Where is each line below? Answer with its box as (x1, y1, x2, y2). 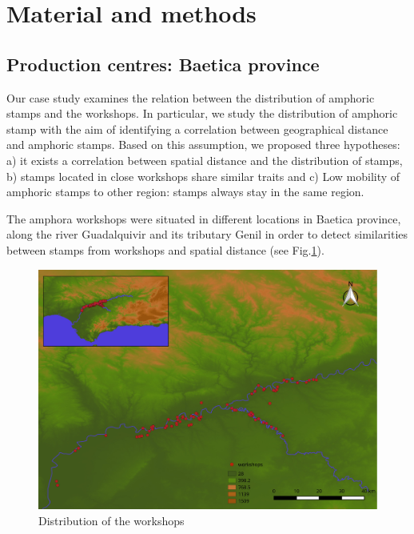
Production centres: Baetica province (6, 51, 320, 76)
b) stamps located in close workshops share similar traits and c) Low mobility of (6, 167, 400, 184)
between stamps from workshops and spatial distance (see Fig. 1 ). (6, 241, 324, 258)
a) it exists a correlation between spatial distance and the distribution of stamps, (6, 151, 403, 168)
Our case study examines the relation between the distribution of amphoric (6, 89, 375, 106)
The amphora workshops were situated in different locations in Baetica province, (6, 210, 401, 227)
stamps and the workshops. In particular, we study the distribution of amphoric (6, 105, 398, 122)
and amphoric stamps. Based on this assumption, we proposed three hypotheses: (6, 136, 400, 153)
